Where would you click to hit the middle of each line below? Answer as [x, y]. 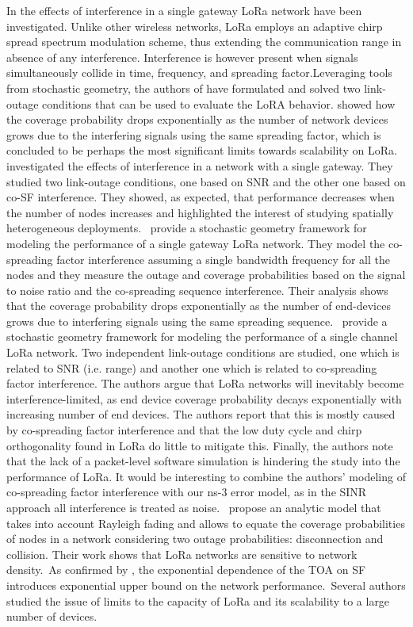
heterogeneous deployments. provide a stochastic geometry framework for [187, 228]
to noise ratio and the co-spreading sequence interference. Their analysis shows [197, 290]
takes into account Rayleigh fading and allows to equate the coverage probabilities [206, 523]
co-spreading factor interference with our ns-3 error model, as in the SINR [187, 492]
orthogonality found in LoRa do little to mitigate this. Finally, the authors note [200, 445]
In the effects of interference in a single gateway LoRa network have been [184, 10]
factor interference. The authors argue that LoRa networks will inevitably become [205, 383]
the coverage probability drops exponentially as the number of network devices [197, 119]
